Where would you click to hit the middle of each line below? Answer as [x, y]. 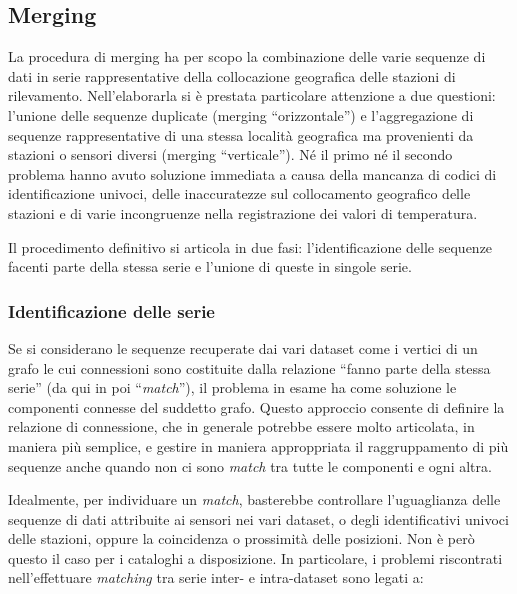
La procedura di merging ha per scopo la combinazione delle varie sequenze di [247, 56]
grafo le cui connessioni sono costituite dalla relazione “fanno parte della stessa [249, 367]
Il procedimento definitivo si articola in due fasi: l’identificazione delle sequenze [250, 246]
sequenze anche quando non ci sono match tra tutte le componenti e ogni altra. [250, 465]
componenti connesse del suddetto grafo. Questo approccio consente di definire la [256, 406]
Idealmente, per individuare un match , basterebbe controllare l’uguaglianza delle [254, 499]
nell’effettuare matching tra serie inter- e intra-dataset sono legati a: [216, 577]
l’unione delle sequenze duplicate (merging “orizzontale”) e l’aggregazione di [241, 114]
